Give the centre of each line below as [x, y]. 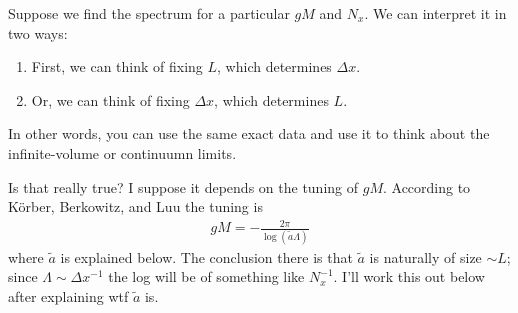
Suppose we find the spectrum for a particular [149, 13]
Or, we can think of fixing [110, 99]
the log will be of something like [206, 276]
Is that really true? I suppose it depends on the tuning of [183, 186]
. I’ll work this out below [409, 276]
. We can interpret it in [435, 13]
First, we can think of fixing [117, 66]
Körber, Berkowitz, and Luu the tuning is [135, 206]
